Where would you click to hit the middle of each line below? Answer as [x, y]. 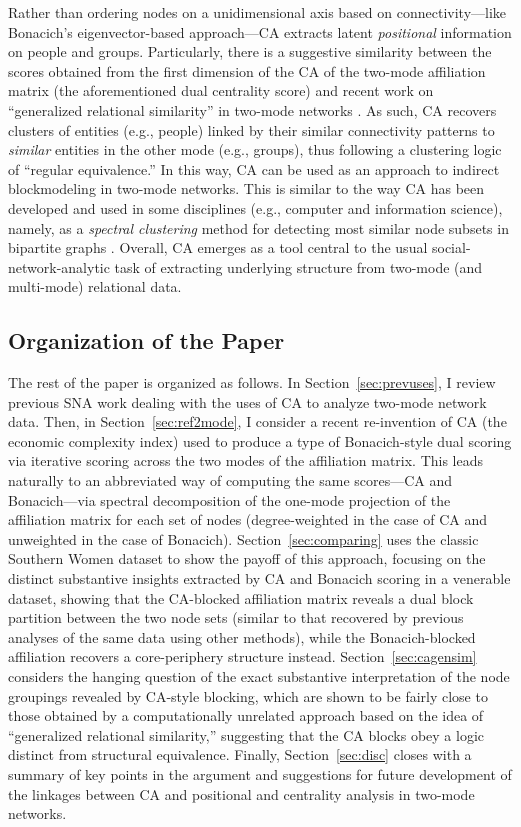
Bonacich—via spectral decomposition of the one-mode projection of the [229, 499]
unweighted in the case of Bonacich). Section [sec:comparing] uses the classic [243, 538]
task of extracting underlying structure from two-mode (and [298, 266]
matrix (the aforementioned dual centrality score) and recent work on [221, 90]
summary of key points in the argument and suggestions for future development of [260, 773]
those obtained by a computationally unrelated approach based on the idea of [246, 715]
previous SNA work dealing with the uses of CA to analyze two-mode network [247, 401]
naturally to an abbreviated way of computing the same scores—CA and [230, 480]
